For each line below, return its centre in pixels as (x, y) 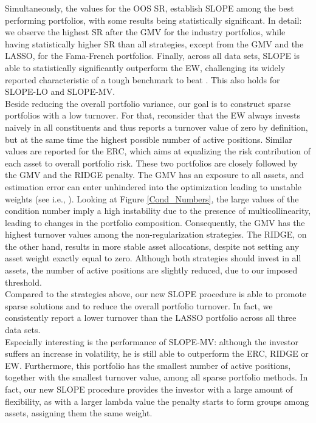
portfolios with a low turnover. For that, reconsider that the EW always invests (153, 115)
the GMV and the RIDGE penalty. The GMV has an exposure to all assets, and (155, 175)
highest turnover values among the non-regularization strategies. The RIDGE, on (156, 234)
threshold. (23, 282)
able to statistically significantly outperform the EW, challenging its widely (145, 67)
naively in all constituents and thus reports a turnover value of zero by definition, (156, 127)
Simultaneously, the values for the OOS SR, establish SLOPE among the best (149, 8)
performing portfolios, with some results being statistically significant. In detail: (153, 20)
